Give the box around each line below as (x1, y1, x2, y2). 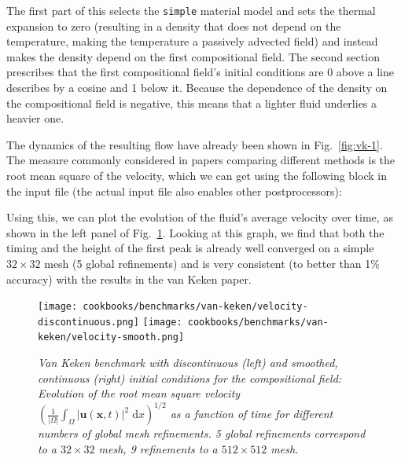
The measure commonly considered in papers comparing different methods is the (6, 152, 395, 168)
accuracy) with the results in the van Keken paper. (6, 270, 252, 287)
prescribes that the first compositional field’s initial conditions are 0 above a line (6, 64, 394, 80)
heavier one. (6, 110, 64, 126)
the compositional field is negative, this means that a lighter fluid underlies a (6, 94, 377, 111)
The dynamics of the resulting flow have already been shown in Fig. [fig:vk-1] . (6, 136, 383, 152)
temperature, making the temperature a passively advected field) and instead (6, 33, 378, 49)
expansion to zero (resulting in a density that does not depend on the (6, 17, 341, 34)
